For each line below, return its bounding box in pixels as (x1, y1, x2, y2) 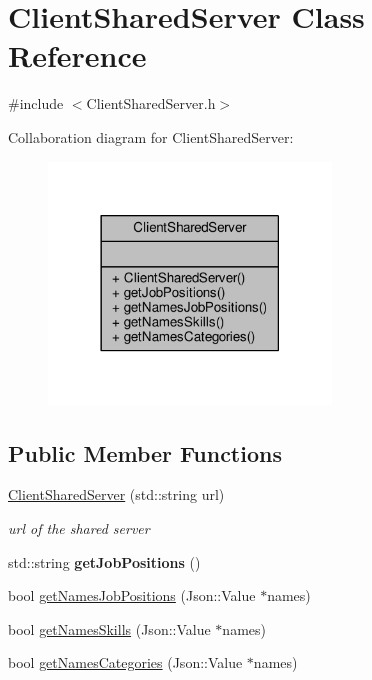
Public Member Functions (8, 437, 282, 468)
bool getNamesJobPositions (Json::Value (8, 585, 256, 606)
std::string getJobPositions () (8, 551, 201, 572)
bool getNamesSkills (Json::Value (8, 618, 211, 639)
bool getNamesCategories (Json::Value (8, 652, 243, 673)
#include (8, 93, 64, 114)
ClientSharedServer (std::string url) (8, 484, 225, 505)
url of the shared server (8, 517, 150, 538)
